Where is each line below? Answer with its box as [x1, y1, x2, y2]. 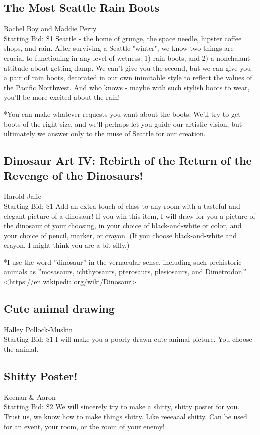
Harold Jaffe [4, 191, 41, 201]
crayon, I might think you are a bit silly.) [4, 240, 130, 250]
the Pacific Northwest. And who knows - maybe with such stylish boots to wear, [4, 82, 250, 92]
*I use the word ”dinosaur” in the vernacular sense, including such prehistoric [4, 256, 242, 267]
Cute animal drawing [4, 301, 115, 316]
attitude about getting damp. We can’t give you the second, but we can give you [4, 62, 251, 73]
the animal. [4, 344, 39, 354]
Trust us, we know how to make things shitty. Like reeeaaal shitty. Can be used [4, 411, 247, 422]
